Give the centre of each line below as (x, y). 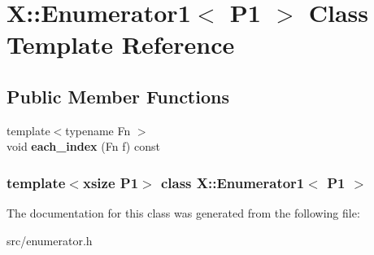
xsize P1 (111, 182)
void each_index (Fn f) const (83, 146)
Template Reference (121, 44)
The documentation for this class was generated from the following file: (183, 213)
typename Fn (98, 130)
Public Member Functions (118, 96)
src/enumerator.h (50, 240)
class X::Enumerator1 (233, 182)
